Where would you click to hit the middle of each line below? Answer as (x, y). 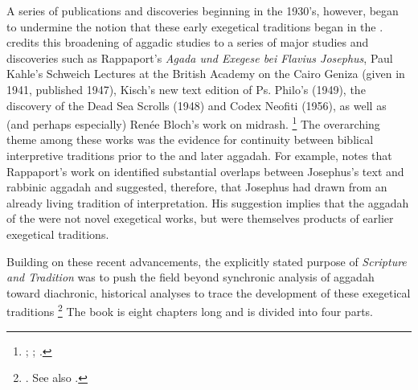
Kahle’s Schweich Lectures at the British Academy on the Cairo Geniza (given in (206, 74)
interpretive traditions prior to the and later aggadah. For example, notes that (199, 155)
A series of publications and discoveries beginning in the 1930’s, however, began (203, 10)
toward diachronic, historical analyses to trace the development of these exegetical (209, 292)
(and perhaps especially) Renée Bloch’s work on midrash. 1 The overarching (193, 123)
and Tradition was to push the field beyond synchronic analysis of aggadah (191, 277)
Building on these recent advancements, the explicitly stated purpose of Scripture (207, 261)
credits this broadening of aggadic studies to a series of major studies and (188, 42)
